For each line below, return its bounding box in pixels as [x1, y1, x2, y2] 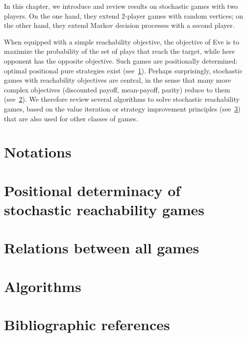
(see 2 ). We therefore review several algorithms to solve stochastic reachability [4, 94, 240, 104]
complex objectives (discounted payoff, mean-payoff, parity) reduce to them [4, 84, 230, 94]
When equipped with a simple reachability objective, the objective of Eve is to [4, 36, 239, 46]
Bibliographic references [4, 315, 170, 334]
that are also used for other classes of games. [4, 113, 138, 123]
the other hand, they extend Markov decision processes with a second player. [4, 20, 235, 30]
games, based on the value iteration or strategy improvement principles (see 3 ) [4, 103, 241, 113]
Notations [4, 142, 72, 162]
